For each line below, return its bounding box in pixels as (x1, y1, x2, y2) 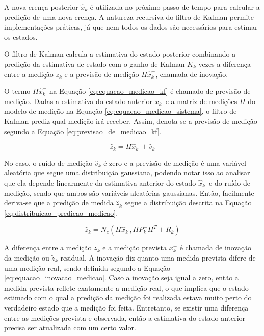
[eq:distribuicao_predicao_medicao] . (4, 207, 118, 218)
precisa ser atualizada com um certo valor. (4, 322, 136, 333)
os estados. (4, 31, 38, 42)
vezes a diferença (198, 58, 251, 69)
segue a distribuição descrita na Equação (124, 197, 252, 208)
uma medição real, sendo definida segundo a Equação (4, 262, 170, 273)
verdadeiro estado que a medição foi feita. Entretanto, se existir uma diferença (4, 302, 249, 313)
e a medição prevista (102, 242, 167, 253)
